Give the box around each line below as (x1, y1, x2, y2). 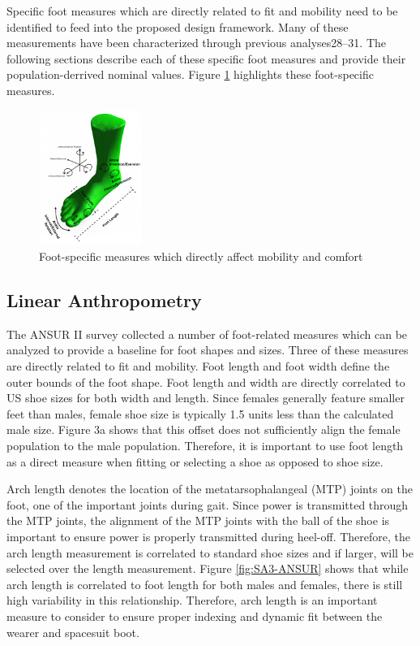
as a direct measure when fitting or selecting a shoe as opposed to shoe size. (6, 453, 384, 470)
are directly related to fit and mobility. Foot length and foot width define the (6, 358, 390, 375)
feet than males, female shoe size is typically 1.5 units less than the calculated (6, 405, 394, 422)
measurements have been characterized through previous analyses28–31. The (6, 34, 386, 51)
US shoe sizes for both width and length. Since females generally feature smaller (6, 389, 405, 406)
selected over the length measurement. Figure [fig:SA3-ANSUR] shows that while (6, 560, 409, 577)
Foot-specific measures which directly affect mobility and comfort (39, 248, 363, 265)
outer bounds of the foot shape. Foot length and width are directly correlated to (6, 373, 405, 390)
